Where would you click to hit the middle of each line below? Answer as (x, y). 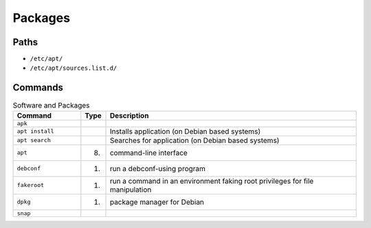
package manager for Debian (157, 202)
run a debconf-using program (158, 168)
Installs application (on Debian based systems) (185, 131)
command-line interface (149, 153)
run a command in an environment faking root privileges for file (212, 181)
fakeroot (31, 185)
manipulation (131, 190)
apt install (35, 131)
